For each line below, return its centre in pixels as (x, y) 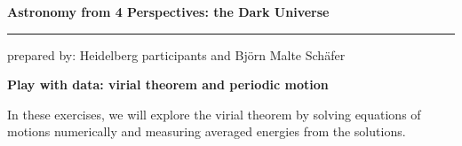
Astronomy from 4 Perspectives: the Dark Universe (168, 12)
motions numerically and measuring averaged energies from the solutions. (207, 131)
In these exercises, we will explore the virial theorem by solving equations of (214, 114)
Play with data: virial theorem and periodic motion (168, 85)
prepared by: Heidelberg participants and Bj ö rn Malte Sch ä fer (176, 54)
